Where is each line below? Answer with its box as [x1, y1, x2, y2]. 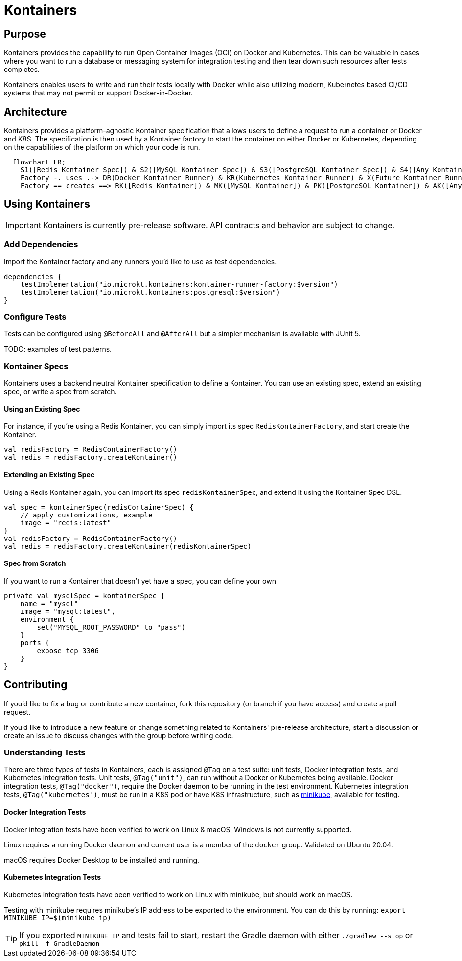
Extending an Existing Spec [4, 470, 95, 479]
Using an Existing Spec [4, 404, 80, 413]
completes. [4, 65, 40, 74]
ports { [20, 638, 49, 647]
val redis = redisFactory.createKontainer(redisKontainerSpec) [4, 542, 252, 550]
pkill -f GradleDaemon [19, 939, 100, 947]
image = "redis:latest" [20, 518, 112, 527]
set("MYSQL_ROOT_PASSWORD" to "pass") [37, 623, 185, 631]
